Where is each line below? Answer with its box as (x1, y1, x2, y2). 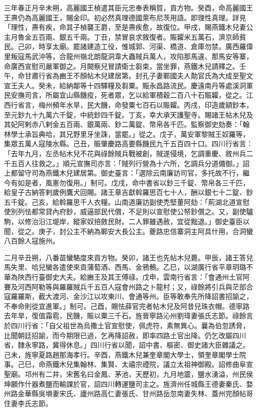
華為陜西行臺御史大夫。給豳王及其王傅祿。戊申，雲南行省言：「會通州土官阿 (4, 272, 250, 282)
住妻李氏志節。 (4, 398, 52, 408)
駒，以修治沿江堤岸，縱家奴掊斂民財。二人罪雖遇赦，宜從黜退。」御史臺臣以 (4, 216, 250, 227)
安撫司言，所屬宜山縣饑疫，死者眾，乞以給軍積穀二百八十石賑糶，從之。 (10, 90, 246, 100)
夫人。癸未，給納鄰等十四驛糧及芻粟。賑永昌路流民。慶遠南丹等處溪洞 (17, 80, 246, 90)
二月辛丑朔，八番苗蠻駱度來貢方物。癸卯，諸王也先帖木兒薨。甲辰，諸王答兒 (4, 252, 253, 262)
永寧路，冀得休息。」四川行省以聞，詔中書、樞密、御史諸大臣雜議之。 (24, 340, 250, 350)
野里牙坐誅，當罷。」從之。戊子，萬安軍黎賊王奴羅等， (73, 128, 250, 139)
